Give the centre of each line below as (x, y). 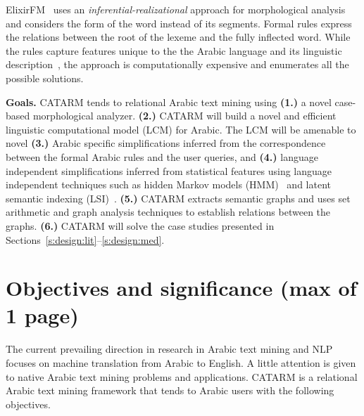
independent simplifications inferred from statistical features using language (169, 170)
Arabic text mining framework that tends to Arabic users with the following (170, 390)
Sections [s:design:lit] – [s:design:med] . (85, 239)
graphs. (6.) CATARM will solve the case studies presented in (140, 225)
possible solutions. (45, 78)
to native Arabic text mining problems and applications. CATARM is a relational (182, 376)
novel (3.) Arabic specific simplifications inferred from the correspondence (166, 143)
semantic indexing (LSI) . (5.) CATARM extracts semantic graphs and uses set (178, 198)
